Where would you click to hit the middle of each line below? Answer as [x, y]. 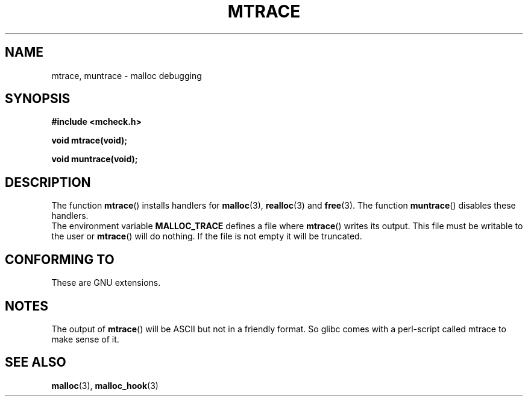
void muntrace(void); [95, 159]
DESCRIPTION [48, 182]
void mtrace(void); [90, 141]
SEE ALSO [36, 362]
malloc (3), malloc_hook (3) [105, 385]
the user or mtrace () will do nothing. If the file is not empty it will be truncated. [207, 236]
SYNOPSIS [38, 99]
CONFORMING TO [60, 259]
